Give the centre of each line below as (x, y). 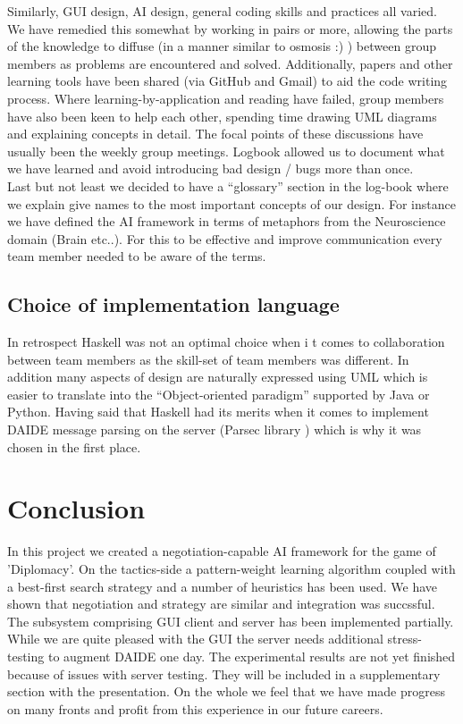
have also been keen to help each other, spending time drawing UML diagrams (222, 116)
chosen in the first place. (74, 446)
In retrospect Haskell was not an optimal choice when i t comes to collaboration (226, 342)
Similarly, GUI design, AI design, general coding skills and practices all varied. (222, 11)
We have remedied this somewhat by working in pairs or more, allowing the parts (230, 28)
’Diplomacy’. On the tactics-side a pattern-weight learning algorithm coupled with (231, 568)
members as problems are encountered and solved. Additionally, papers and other (230, 63)
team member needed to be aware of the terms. (137, 256)
